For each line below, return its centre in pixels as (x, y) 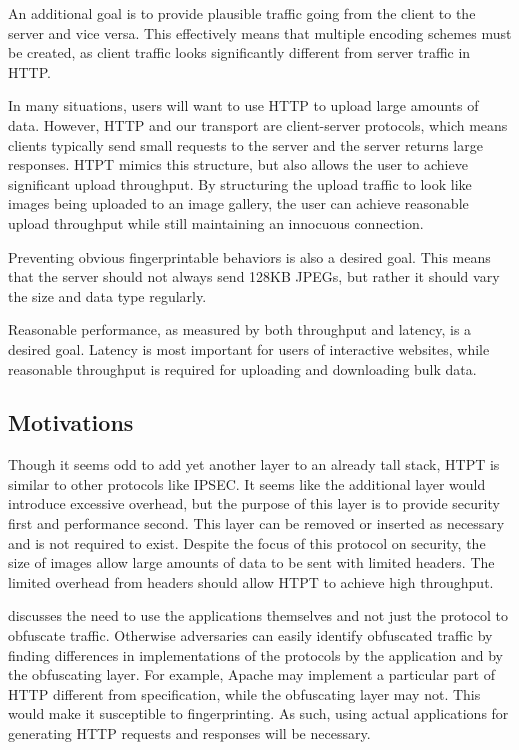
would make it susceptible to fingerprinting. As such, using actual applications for (258, 713)
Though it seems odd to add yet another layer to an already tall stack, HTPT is (254, 464)
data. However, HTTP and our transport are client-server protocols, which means (258, 124)
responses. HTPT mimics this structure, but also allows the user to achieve (238, 164)
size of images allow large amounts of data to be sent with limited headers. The (251, 562)
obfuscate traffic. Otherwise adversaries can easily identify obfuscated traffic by (250, 635)
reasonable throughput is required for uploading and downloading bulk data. (242, 368)
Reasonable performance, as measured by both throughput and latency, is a (240, 329)
